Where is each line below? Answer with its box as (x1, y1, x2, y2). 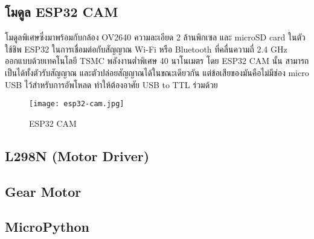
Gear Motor (5, 182, 82, 200)
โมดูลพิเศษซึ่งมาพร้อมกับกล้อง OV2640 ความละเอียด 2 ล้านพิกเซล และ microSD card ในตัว (5, 31, 306, 43)
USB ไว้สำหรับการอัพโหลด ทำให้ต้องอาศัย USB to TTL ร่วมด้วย (5, 78, 218, 91)
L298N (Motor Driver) (5, 146, 150, 165)
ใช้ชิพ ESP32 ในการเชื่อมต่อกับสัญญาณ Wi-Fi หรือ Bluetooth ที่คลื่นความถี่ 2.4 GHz (5, 42, 287, 55)
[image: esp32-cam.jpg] (29, 100, 124, 109)
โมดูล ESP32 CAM (5, 2, 118, 21)
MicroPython (5, 217, 89, 236)
